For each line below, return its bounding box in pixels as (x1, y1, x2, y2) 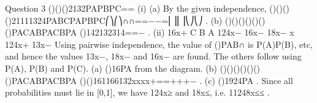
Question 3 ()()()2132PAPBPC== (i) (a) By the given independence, (5, 2, 267, 14)
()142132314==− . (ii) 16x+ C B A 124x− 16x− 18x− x (79, 26, 294, 39)
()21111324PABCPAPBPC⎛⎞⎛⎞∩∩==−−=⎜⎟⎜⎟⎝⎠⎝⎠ (5, 13, 203, 26)
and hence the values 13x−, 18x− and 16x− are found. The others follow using (5, 50, 302, 63)
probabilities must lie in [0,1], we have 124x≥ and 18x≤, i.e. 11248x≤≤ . (5, 86, 270, 99)
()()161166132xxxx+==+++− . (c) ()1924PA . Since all (79, 74, 293, 86)
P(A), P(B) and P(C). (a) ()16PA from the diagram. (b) (5, 61, 218, 74)
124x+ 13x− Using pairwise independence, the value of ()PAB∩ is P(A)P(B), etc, (5, 37, 313, 50)
